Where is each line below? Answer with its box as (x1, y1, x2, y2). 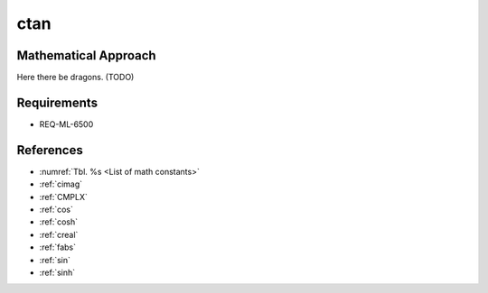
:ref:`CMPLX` (39, 191, 88, 202)
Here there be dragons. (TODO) (16, 72, 135, 83)
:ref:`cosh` (39, 216, 79, 227)
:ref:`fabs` (39, 242, 77, 252)
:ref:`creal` (39, 229, 79, 240)
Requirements (16, 95, 99, 110)
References (16, 142, 83, 158)
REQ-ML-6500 (39, 118, 94, 130)
